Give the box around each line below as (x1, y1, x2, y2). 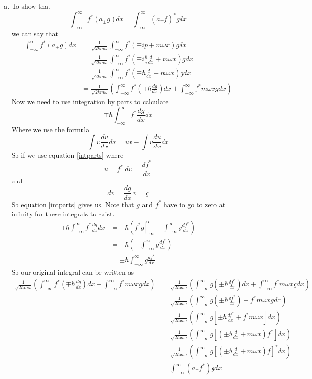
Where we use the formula (11, 124, 90, 134)
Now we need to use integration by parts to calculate (11, 97, 169, 107)
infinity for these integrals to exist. (11, 209, 115, 219)
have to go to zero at (163, 199, 226, 209)
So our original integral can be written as (11, 266, 134, 277)
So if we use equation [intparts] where (11, 149, 124, 160)
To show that (11, 1, 51, 11)
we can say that (11, 28, 58, 38)
